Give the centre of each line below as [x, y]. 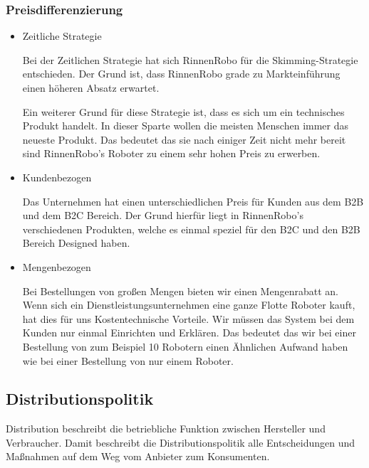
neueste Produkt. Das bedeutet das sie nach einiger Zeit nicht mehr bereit [184, 139]
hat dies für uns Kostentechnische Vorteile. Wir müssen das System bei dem [188, 318]
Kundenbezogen [57, 177]
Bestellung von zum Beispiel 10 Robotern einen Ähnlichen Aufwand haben [185, 346]
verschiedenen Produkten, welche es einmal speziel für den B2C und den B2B [191, 229]
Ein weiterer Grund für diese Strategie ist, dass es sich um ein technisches [183, 111]
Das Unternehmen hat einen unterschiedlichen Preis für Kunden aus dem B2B [193, 201]
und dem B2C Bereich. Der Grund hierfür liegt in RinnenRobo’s [163, 215]
